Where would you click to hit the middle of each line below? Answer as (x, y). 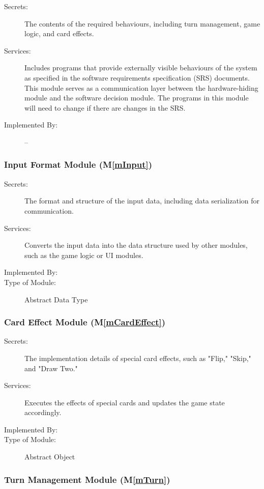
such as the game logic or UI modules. (84, 255)
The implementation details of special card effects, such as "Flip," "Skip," (138, 358)
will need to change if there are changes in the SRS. (105, 107)
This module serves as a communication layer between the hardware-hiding (141, 87)
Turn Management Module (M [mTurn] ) (87, 479)
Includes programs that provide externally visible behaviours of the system (141, 68)
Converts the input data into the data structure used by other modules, (136, 245)
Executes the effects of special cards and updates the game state (125, 402)
